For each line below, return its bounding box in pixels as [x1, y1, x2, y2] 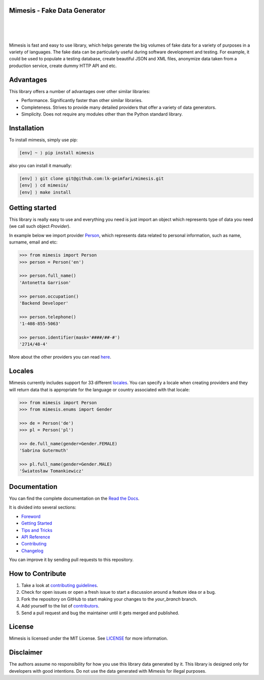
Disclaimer [9, 648, 43, 656]
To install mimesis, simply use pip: [9, 137, 78, 143]
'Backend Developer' [19, 300, 68, 306]
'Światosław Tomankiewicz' [19, 468, 84, 474]
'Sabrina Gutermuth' [19, 448, 68, 453]
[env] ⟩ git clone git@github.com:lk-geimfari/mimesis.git [19, 175, 164, 181]
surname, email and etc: [9, 239, 58, 245]
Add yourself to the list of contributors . [21, 603, 100, 609]
